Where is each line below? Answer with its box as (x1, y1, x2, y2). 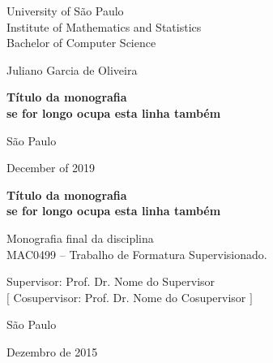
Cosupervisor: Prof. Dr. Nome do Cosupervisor (13, 288, 246, 305)
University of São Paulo (6, 2, 124, 19)
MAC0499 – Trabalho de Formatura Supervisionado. (6, 245, 267, 262)
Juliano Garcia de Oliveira (6, 61, 138, 78)
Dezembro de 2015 (6, 343, 98, 360)
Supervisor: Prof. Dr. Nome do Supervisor (6, 273, 215, 290)
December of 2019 (6, 159, 96, 176)
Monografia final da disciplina (6, 229, 154, 246)
